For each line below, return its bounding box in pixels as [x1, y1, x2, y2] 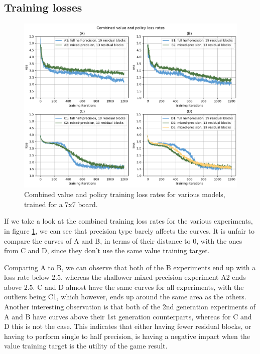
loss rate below [4, 272, 50, 282]
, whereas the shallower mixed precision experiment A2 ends [60, 272, 246, 282]
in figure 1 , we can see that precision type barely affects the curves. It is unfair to [4, 225, 255, 236]
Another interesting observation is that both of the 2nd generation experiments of [4, 301, 256, 312]
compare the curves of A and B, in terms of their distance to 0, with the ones [4, 235, 242, 246]
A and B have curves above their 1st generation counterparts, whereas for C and [4, 311, 252, 321]
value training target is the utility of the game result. [4, 340, 168, 351]
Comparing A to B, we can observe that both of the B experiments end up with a [4, 262, 256, 272]
